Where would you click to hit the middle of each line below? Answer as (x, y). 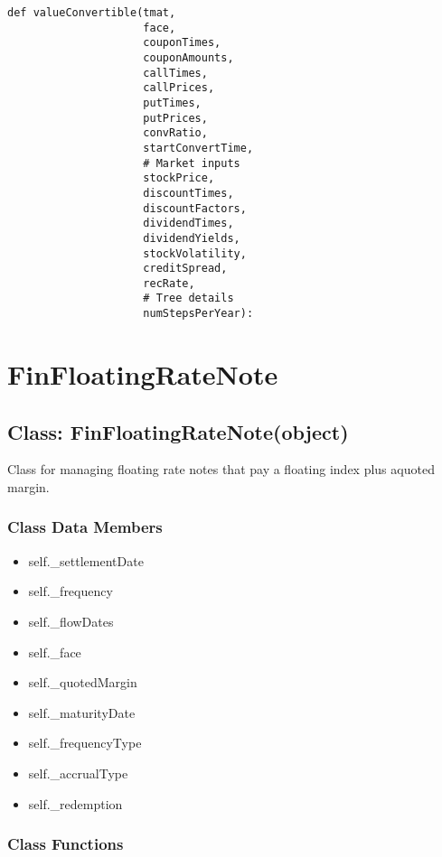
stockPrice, (179, 178)
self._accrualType (78, 773)
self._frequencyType (85, 743)
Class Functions (66, 844)
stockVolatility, (195, 253)
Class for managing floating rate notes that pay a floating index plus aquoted (221, 469)
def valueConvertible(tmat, (92, 13)
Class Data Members (85, 527)
